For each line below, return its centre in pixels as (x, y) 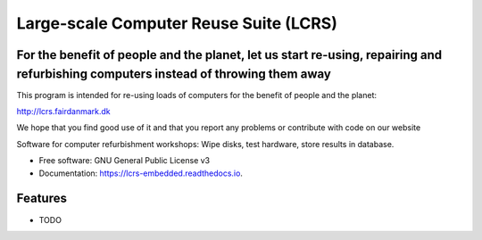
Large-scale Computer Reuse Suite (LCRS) (177, 23)
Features (42, 199)
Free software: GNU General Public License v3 (125, 161)
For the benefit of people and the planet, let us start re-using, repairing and (229, 55)
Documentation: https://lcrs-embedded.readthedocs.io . (141, 173)
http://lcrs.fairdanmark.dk (63, 112)
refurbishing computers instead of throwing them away (174, 74)
